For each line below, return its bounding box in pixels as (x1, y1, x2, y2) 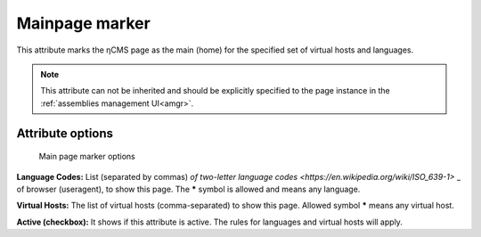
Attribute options (16, 126, 114, 141)
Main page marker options (38, 151, 135, 162)
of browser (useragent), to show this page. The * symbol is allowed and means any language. (16, 184, 361, 194)
